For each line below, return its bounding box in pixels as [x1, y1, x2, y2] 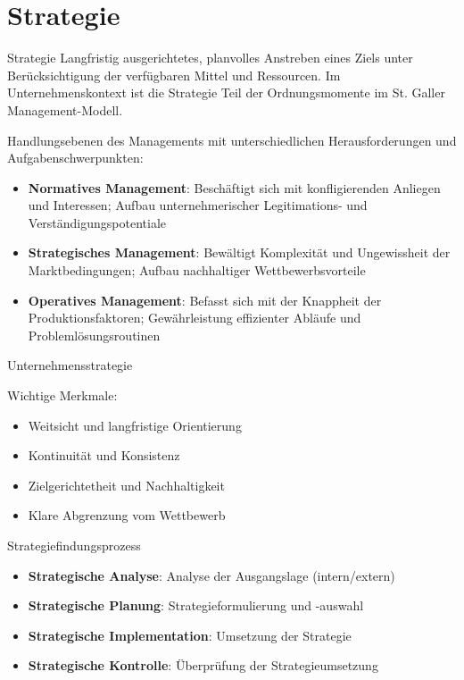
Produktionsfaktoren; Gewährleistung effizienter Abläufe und [28, 308, 361, 327]
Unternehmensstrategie [7, 356, 133, 374]
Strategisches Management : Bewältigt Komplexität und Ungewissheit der [28, 243, 451, 262]
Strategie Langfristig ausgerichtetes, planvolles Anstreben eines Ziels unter [7, 48, 413, 67]
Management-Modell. [7, 100, 123, 119]
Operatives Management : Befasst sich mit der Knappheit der [28, 290, 382, 309]
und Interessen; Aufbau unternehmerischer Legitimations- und [28, 196, 368, 214]
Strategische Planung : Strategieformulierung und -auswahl [28, 596, 364, 615]
